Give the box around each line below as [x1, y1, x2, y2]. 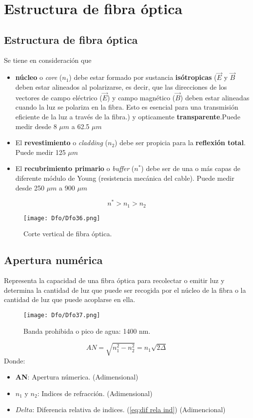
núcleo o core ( [15, 72, 62, 82]
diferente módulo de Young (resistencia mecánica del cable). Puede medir [15, 172, 234, 183]
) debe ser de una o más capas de [141, 163, 240, 173]
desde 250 [15, 182, 44, 192]
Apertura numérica [4, 252, 103, 267]
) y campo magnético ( [107, 92, 175, 102]
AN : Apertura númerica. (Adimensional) [15, 372, 138, 382]
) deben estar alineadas [180, 92, 250, 102]
